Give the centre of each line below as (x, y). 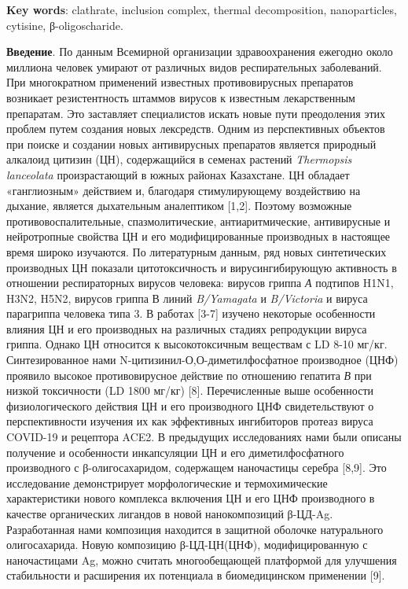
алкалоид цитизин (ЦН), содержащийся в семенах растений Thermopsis (179, 159)
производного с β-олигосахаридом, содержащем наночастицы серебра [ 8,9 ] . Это (197, 468)
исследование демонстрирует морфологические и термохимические (167, 482)
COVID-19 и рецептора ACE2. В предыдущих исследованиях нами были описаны (204, 437)
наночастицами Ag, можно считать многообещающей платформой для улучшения (202, 560)
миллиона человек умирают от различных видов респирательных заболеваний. (194, 66)
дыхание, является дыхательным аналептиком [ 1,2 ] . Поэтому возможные (179, 206)
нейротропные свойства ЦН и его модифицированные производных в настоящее (198, 236)
